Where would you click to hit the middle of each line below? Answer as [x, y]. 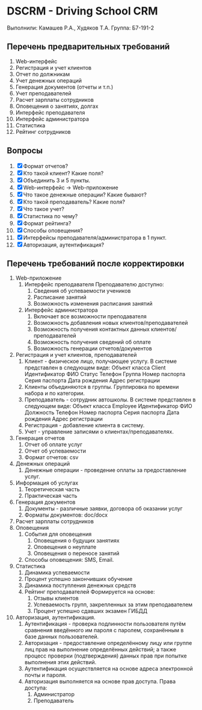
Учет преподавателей [43, 93]
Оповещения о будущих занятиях [76, 541]
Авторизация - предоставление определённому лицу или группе [108, 643]
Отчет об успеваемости [55, 451]
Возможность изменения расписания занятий [93, 304]
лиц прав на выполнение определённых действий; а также [100, 650]
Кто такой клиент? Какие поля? [63, 173]
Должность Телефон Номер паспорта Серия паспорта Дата [102, 413]
